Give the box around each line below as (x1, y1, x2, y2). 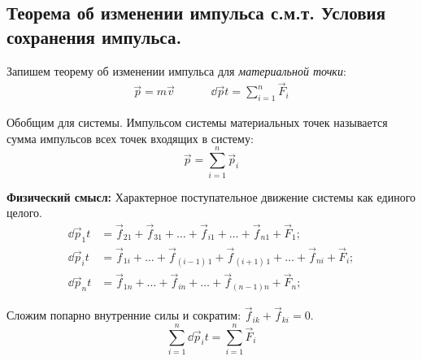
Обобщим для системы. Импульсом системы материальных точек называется (7, 114, 388, 131)
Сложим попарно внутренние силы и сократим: (7, 307, 241, 324)
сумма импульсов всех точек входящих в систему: (7, 129, 254, 146)
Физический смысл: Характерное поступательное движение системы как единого (7, 188, 416, 205)
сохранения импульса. (7, 24, 182, 49)
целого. (7, 204, 42, 221)
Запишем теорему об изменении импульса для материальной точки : (7, 62, 346, 79)
